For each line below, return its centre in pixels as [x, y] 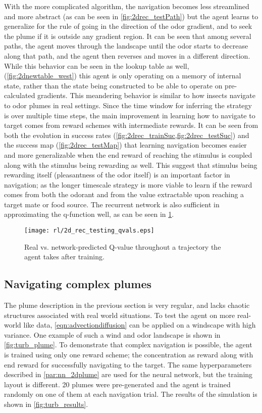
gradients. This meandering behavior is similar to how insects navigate [146, 95]
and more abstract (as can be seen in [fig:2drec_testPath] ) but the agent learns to [131, 16]
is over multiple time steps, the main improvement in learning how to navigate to [130, 115]
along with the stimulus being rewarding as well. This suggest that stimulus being [131, 165]
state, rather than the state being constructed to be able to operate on [113, 85]
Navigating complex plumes [78, 284]
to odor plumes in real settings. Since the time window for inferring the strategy [128, 105]
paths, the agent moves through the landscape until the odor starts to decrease [126, 46]
